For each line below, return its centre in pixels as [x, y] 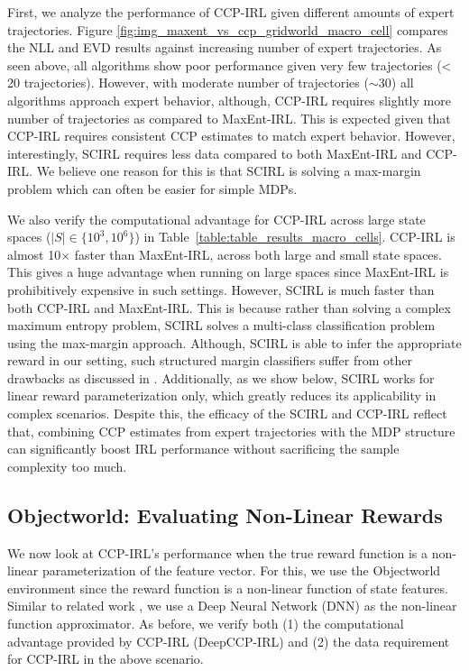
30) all [396, 83]
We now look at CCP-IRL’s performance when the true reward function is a [218, 552]
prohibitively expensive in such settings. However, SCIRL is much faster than [221, 289]
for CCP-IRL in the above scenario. [106, 659]
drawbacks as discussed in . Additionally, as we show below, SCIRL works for [221, 377]
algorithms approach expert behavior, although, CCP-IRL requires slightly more [229, 100]
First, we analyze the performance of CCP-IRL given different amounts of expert [231, 12]
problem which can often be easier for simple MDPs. [152, 188]
